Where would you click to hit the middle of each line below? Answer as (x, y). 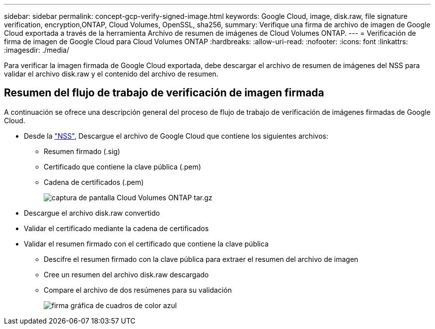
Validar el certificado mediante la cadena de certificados (116, 228)
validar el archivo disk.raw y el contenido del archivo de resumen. (111, 74)
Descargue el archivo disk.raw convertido (92, 213)
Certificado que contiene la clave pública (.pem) (122, 166)
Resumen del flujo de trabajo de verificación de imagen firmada (164, 93)
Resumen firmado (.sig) (82, 151)
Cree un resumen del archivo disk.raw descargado (126, 274)
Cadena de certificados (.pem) (94, 182)
